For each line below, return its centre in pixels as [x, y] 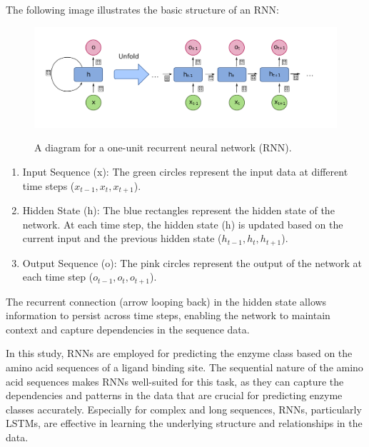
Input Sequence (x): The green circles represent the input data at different [185, 171]
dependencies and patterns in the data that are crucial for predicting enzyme [174, 395]
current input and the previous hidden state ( [122, 238]
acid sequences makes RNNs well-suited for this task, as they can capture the [175, 381]
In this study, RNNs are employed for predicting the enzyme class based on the [179, 353]
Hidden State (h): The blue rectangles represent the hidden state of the [178, 210]
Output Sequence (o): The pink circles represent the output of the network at [192, 262]
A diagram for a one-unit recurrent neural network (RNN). [163, 147]
